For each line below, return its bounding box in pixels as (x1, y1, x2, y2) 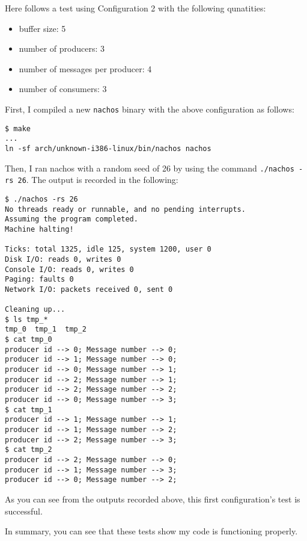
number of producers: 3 (19, 42, 105, 55)
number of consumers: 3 (19, 82, 107, 95)
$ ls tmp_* (5, 315, 48, 324)
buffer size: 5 (19, 22, 66, 34)
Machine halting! (5, 224, 74, 233)
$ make (5, 124, 31, 133)
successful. (5, 504, 43, 517)
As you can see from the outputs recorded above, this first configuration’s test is (5, 492, 300, 505)
